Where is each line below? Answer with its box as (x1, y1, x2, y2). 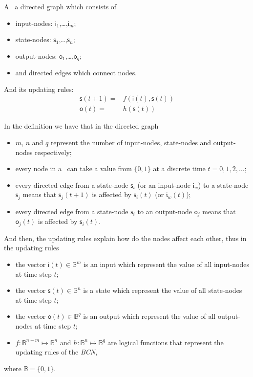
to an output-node (137, 206, 192, 216)
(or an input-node (137, 179, 191, 190)
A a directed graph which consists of (4, 1, 117, 11)
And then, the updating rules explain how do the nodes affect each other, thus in (4, 233, 247, 243)
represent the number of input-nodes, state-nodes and (50, 137, 211, 148)
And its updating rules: (4, 84, 74, 94)
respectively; (35, 147, 72, 157)
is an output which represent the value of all (83, 311, 216, 321)
